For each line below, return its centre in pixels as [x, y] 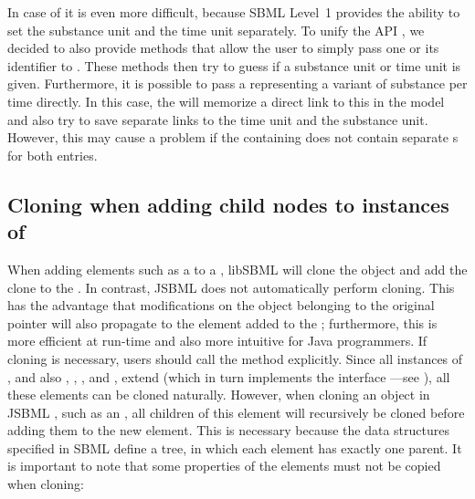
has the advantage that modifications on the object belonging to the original [221, 305]
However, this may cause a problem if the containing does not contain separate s [233, 137]
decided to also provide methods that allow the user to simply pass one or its [223, 48]
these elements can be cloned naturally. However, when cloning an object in [219, 395]
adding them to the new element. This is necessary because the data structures [228, 430]
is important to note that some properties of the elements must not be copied [224, 466]
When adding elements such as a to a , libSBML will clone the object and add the [237, 269]
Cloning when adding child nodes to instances [228, 204]
